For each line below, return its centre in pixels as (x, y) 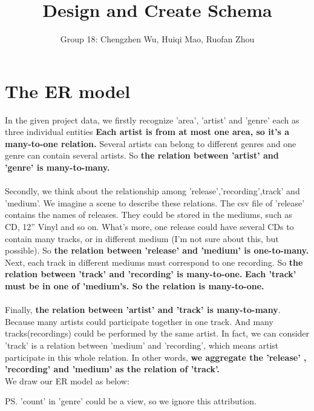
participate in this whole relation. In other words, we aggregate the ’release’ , (156, 357)
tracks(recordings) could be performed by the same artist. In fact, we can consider (157, 333)
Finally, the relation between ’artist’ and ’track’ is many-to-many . (143, 310)
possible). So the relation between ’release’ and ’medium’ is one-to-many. (157, 250)
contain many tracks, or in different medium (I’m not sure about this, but (142, 238)
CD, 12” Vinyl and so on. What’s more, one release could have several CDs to (149, 226)
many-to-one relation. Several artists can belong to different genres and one (151, 143)
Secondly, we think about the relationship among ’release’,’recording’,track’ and (152, 191)
